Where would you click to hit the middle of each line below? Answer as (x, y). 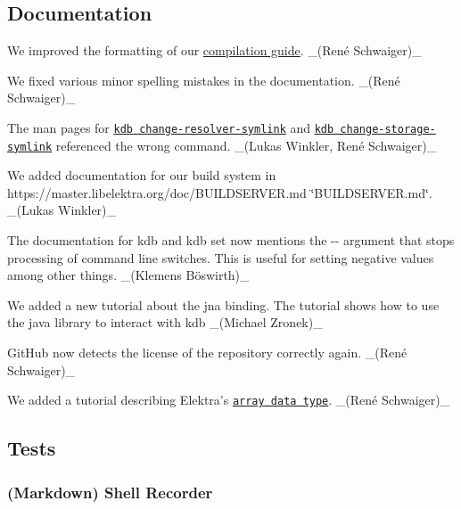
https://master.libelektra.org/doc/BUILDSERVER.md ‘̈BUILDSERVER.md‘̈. (220, 192)
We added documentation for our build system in (142, 175)
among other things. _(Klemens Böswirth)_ (128, 275)
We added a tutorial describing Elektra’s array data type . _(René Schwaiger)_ (229, 400)
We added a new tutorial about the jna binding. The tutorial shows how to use (223, 304)
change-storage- (388, 129)
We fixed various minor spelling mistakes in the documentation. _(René (204, 80)
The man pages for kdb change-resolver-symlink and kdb (171, 127)
